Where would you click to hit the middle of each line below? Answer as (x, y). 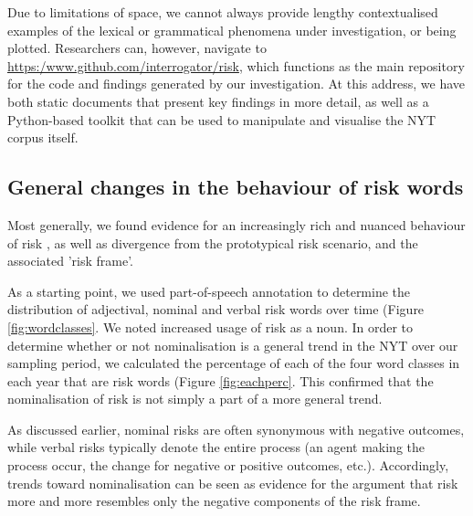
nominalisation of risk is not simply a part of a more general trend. (195, 399)
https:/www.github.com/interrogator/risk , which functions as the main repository (236, 65)
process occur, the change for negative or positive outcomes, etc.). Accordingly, (228, 465)
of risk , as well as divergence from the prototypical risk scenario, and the (213, 242)
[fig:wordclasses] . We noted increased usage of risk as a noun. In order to (210, 326)
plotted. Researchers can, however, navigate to (137, 48)
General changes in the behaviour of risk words (236, 187)
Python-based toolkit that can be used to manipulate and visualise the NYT (222, 119)
